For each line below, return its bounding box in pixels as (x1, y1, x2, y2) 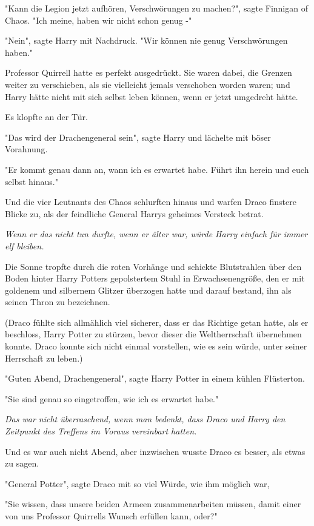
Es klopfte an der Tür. (5, 110, 88, 123)
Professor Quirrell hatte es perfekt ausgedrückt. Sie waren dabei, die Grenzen (5, 66, 292, 79)
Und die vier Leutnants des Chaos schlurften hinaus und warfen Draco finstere (5, 195, 296, 208)
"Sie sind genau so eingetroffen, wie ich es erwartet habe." (5, 392, 219, 405)
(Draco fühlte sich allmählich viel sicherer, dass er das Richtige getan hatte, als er (5, 315, 309, 328)
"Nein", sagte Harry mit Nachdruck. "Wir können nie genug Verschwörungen (5, 34, 288, 47)
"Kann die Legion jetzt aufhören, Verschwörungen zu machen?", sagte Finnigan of (5, 2, 308, 14)
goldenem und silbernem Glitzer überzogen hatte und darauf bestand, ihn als (5, 283, 292, 296)
